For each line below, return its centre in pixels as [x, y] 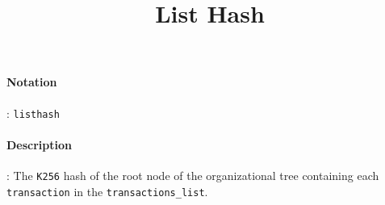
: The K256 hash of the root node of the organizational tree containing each [193, 176]
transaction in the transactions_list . [107, 191]
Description [40, 144]
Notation [32, 82]
